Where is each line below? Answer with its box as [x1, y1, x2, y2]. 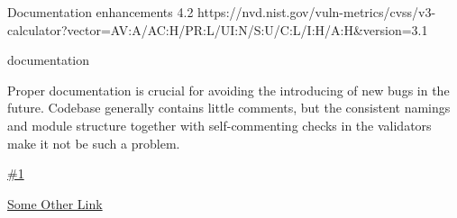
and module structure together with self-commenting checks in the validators [7, 115, 432, 134]
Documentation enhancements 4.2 [7, 3, 194, 21]
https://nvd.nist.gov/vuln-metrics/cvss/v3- [197, 3, 436, 21]
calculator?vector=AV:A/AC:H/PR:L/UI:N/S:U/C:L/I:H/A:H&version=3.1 [7, 20, 428, 39]
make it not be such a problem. [7, 133, 180, 152]
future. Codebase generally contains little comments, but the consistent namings [7, 98, 451, 117]
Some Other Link [7, 194, 103, 213]
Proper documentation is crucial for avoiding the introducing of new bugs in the [7, 80, 450, 99]
